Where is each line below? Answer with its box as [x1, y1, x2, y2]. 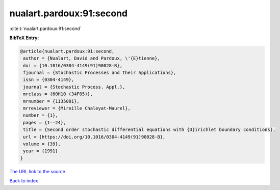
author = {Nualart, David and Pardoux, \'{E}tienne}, [23, 56, 160, 61]
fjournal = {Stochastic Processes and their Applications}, [23, 70, 176, 76]
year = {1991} [23, 148, 58, 154]
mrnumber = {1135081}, [23, 98, 80, 104]
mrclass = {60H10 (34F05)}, [23, 91, 93, 97]
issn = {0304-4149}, [23, 77, 74, 83]
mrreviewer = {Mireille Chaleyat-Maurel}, [23, 105, 131, 112]
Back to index [9, 178, 38, 184]
